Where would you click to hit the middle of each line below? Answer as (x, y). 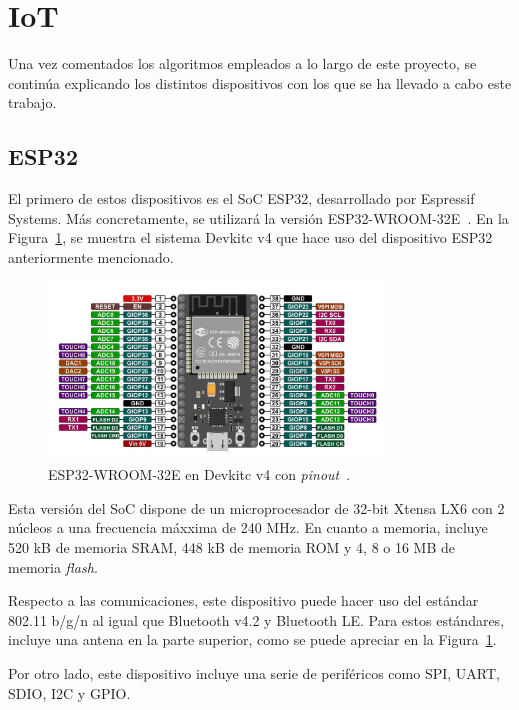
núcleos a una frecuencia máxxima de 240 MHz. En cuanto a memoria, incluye (248, 527)
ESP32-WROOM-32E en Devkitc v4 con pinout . (199, 474)
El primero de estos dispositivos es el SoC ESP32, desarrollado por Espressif (241, 198)
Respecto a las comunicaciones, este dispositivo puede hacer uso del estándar (243, 600)
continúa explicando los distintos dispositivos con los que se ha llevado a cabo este (260, 82)
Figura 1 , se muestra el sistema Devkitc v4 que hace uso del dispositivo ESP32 (250, 237)
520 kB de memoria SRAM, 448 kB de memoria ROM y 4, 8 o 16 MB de (232, 547)
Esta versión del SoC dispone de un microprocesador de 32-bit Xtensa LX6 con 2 (256, 507)
